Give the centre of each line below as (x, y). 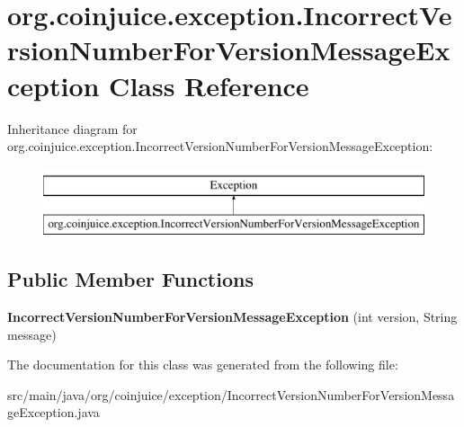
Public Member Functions (130, 279)
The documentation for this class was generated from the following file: (203, 365)
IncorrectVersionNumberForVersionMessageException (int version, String (232, 317)
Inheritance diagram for (72, 128)
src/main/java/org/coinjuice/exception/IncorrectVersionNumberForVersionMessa (231, 394)
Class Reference (209, 85)
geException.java (54, 412)
